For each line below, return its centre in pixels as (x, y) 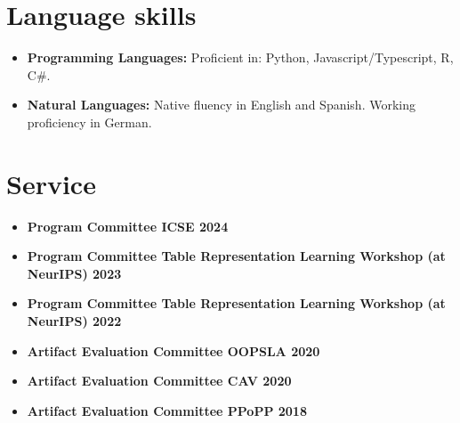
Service (51, 183)
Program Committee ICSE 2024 (128, 226)
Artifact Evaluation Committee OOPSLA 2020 (174, 350)
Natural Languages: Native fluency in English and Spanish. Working (221, 105)
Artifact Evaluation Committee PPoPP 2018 (167, 410)
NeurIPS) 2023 (74, 273)
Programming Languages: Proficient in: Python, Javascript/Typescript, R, (240, 57)
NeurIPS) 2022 (74, 321)
